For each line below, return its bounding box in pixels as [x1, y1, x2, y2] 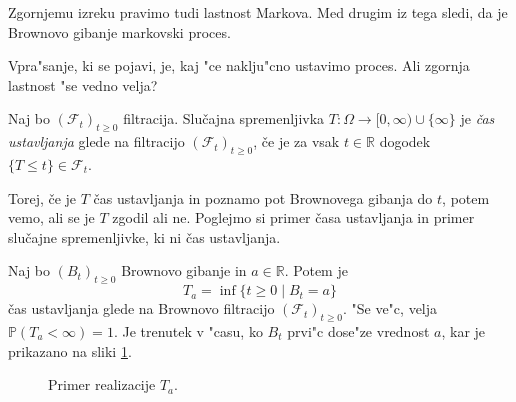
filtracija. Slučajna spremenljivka [123, 108, 325, 129]
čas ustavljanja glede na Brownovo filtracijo [8, 298, 275, 319]
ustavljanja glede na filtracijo [8, 131, 185, 152]
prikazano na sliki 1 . [8, 340, 132, 361]
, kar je [441, 320, 486, 341]
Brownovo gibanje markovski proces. [8, 21, 231, 42]
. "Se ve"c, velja [342, 298, 438, 319]
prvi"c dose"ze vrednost [287, 320, 430, 341]
